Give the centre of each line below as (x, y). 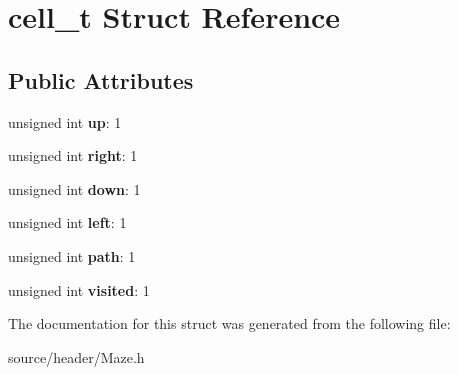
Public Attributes (101, 79)
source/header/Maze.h (76, 356)
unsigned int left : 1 (67, 222)
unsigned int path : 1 (72, 255)
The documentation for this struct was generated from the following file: (229, 323)
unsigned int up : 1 (65, 121)
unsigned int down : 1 (74, 188)
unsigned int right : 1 (73, 155)
